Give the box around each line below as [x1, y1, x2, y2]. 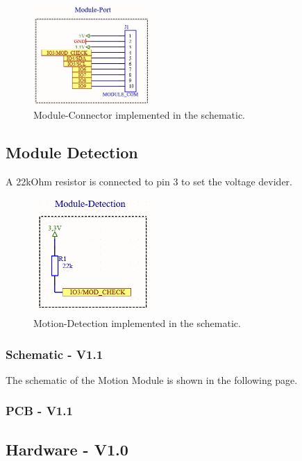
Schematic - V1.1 [6, 345, 103, 362]
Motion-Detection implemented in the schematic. [33, 316, 241, 330]
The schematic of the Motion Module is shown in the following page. [6, 372, 298, 387]
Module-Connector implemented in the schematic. [33, 108, 245, 122]
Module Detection [6, 142, 138, 163]
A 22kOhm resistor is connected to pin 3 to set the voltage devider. [6, 174, 292, 188]
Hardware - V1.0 [6, 438, 128, 460]
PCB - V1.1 [6, 402, 73, 419]
